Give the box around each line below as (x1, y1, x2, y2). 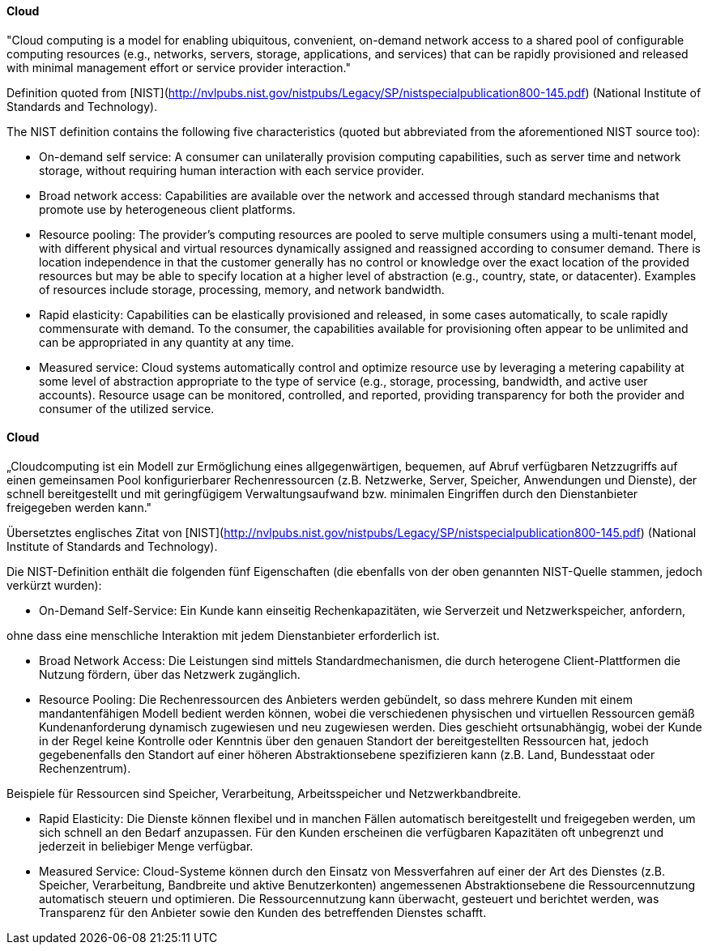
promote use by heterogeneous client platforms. (39, 202, 296, 216)
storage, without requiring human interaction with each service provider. (39, 163, 424, 177)
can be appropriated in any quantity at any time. (39, 335, 295, 349)
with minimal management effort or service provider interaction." (6, 60, 351, 75)
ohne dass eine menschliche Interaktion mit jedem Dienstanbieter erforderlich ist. (6, 628, 440, 642)
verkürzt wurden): (6, 578, 102, 592)
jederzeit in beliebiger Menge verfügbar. (39, 838, 254, 853)
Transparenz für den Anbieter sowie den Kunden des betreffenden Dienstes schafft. (39, 905, 487, 919)
